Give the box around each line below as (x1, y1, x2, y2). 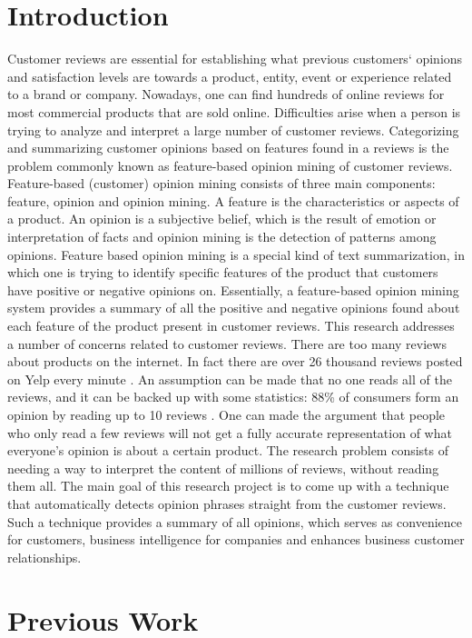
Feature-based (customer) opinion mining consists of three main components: (7, 174, 436, 193)
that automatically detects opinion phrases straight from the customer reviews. (7, 493, 447, 513)
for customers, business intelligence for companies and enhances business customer (7, 530, 465, 549)
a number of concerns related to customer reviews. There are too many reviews (7, 334, 447, 353)
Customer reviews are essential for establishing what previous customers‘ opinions (7, 49, 463, 68)
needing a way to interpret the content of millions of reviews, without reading (7, 458, 439, 477)
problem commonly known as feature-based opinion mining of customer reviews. (7, 155, 453, 174)
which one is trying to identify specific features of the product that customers (7, 263, 438, 282)
